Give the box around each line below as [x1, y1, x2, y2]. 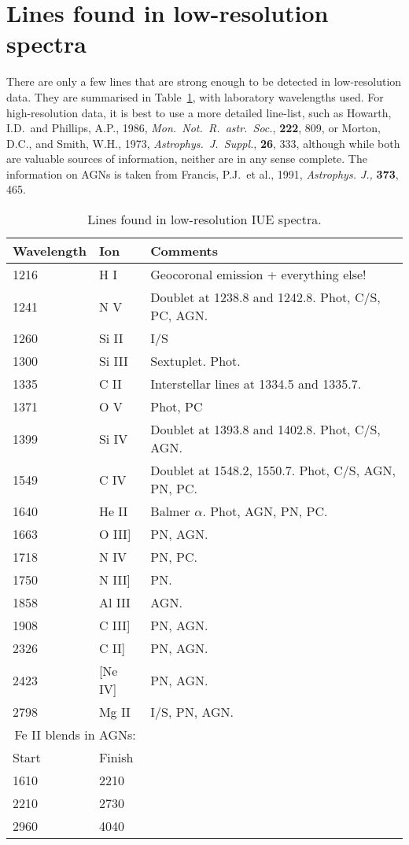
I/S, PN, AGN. [150, 703, 234, 721]
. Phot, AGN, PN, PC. [202, 502, 328, 521]
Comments [150, 242, 219, 260]
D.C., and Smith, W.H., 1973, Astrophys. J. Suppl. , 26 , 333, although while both [6, 135, 400, 151]
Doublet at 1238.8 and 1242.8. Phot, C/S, [150, 288, 381, 307]
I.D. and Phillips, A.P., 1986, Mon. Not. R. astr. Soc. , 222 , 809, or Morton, [6, 120, 381, 136]
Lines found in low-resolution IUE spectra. [87, 210, 322, 229]
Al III [98, 593, 131, 612]
